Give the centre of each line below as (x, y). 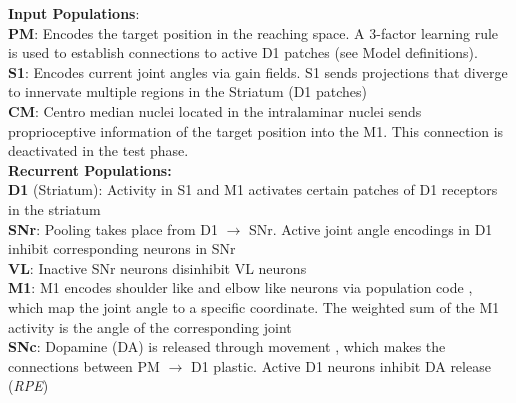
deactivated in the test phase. (98, 150)
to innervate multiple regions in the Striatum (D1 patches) (188, 91)
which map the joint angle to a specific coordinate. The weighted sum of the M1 (254, 306)
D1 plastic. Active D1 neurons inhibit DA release (340, 365)
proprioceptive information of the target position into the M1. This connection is (256, 130)
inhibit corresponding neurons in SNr (122, 248)
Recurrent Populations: (90, 169)
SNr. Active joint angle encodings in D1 (370, 228)
